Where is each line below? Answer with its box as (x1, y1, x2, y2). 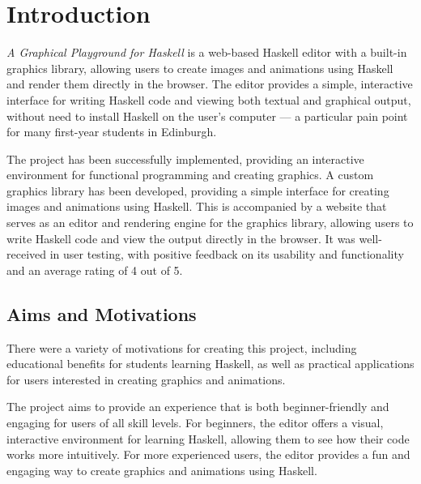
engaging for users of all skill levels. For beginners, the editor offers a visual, (6, 414, 384, 431)
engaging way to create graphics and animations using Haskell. (6, 461, 317, 478)
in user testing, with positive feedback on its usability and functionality (49, 246, 404, 263)
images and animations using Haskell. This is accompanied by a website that (6, 198, 387, 215)
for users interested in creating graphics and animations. (6, 370, 286, 388)
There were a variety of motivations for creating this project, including (6, 339, 357, 356)
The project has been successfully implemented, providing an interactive (6, 150, 364, 167)
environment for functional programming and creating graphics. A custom (6, 166, 374, 183)
